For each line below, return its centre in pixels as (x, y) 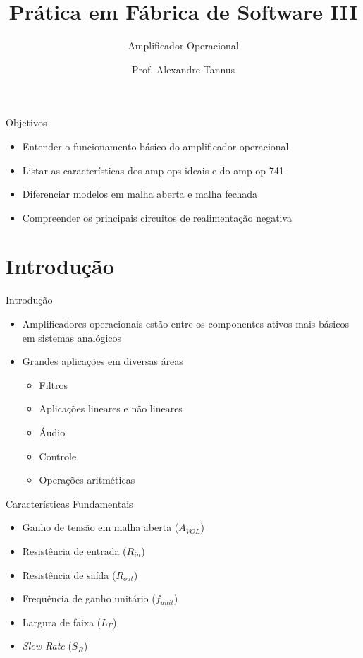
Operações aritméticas (87, 480)
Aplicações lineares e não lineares (111, 408)
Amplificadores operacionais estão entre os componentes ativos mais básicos (185, 323)
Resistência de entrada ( (74, 550)
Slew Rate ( (47, 646)
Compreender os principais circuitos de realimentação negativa (157, 217)
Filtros (53, 384)
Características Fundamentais (69, 503)
